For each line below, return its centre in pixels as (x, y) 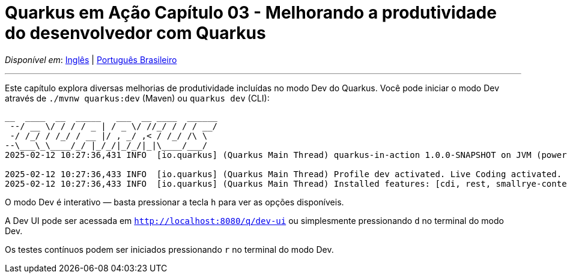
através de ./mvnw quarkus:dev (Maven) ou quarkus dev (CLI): (137, 98)
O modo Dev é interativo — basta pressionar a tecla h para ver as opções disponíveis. (174, 202)
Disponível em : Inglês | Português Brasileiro (91, 59)
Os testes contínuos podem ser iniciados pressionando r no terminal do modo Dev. (169, 249)
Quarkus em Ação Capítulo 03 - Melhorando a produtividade (251, 13)
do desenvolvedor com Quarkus (135, 33)
